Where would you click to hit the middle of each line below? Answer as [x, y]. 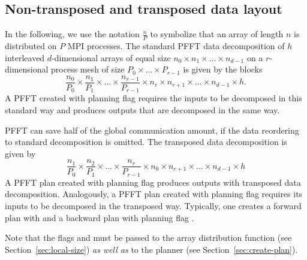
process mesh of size [88, 69]
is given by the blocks [223, 69]
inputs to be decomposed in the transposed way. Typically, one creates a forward [153, 205]
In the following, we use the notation [72, 34]
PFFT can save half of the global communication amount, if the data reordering [152, 130]
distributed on [31, 46]
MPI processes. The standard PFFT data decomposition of [176, 46]
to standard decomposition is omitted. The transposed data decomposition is [146, 142]
